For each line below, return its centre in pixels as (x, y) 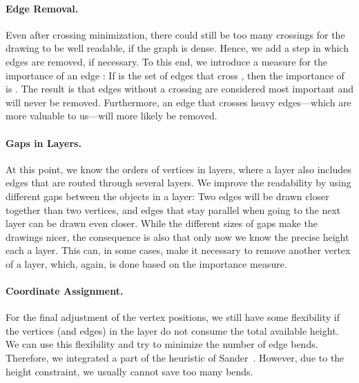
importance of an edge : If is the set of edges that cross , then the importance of (175, 75)
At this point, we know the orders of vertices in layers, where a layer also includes (178, 169)
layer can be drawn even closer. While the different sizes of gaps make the (162, 223)
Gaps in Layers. (43, 143)
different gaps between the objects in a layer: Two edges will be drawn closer (167, 196)
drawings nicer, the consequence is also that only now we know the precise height (177, 236)
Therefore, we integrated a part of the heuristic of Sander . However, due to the (175, 358)
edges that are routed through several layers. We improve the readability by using (178, 183)
